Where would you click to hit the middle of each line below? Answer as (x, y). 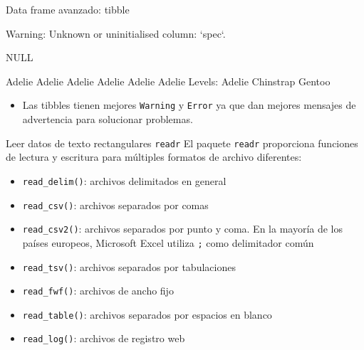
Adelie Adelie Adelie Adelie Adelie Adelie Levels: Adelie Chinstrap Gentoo (168, 81)
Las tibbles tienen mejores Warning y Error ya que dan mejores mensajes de (189, 105)
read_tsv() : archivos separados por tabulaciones (129, 266)
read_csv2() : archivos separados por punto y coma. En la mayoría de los (183, 229)
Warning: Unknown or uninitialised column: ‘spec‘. (116, 33)
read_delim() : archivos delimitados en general (124, 180)
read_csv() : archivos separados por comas (115, 205)
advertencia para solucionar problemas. (108, 119)
